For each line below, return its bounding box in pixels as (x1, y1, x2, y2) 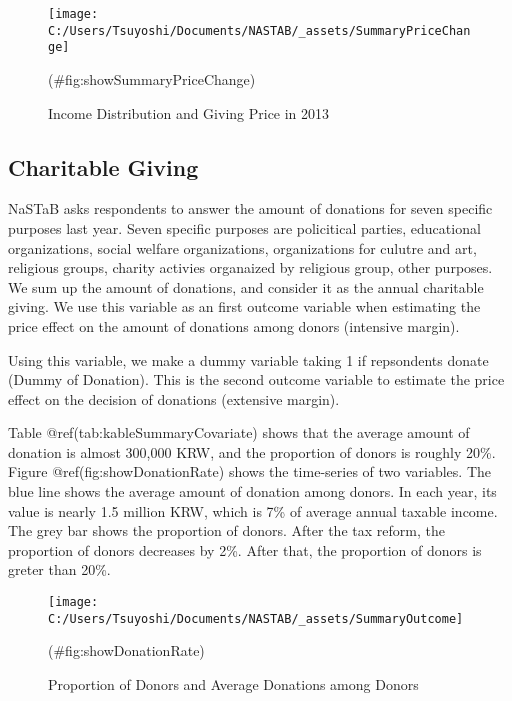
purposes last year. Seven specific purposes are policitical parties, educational (8, 217, 481, 238)
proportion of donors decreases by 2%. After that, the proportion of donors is (8, 539, 482, 560)
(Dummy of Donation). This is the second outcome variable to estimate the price (8, 369, 505, 390)
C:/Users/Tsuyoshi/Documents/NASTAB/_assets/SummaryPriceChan (48, 23, 471, 38)
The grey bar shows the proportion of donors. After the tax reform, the (8, 520, 445, 541)
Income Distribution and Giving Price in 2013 (48, 102, 330, 123)
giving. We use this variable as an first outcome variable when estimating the (8, 296, 481, 317)
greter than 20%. (8, 559, 111, 580)
